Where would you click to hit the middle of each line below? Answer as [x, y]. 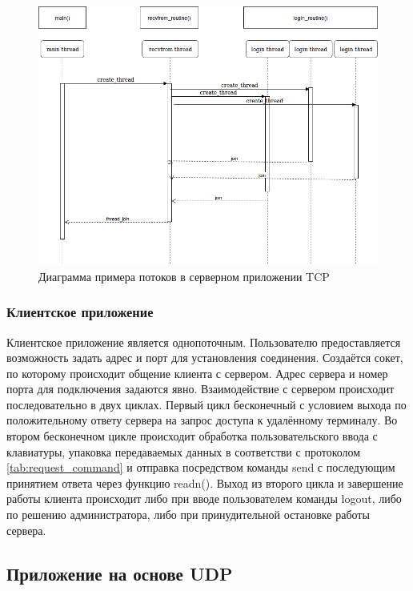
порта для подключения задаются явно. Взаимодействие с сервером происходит [200, 389]
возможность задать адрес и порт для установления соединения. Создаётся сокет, [205, 358]
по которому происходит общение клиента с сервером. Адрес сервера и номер [197, 373]
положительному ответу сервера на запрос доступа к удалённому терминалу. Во [202, 420]
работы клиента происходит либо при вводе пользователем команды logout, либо [204, 499]
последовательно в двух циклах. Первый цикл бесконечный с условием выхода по [206, 404]
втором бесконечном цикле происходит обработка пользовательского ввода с [192, 436]
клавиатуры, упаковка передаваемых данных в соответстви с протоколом [184, 451]
